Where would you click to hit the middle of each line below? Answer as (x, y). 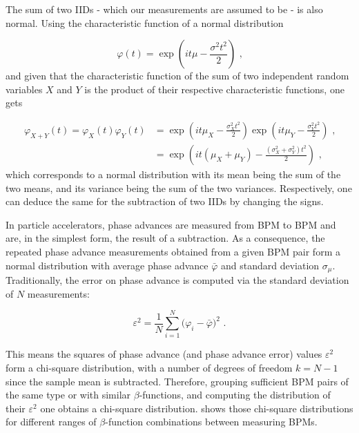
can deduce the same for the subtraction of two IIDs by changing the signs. (165, 201)
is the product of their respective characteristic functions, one (214, 89)
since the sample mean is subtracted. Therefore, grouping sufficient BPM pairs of (177, 381)
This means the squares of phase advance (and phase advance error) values (164, 354)
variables (24, 89)
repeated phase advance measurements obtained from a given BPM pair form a (173, 251)
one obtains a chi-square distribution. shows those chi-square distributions (197, 408)
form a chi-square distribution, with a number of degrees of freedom (149, 367)
